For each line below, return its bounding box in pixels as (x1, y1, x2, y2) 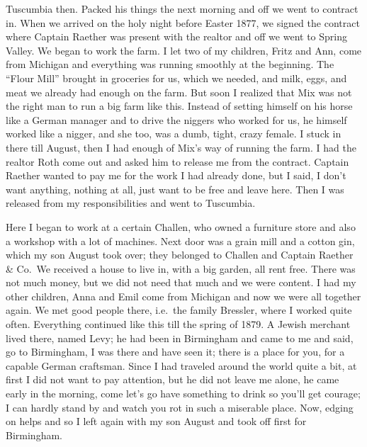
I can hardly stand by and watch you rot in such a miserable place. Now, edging (6, 400, 354, 414)
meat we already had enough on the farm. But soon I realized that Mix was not (6, 84, 352, 99)
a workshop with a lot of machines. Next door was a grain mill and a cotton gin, (6, 233, 355, 248)
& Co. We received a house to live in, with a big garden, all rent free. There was (6, 261, 356, 276)
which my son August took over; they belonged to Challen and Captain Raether (6, 247, 354, 262)
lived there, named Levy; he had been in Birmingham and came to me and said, (6, 330, 354, 345)
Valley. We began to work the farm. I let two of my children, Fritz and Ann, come (6, 43, 362, 57)
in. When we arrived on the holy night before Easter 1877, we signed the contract (6, 15, 360, 30)
